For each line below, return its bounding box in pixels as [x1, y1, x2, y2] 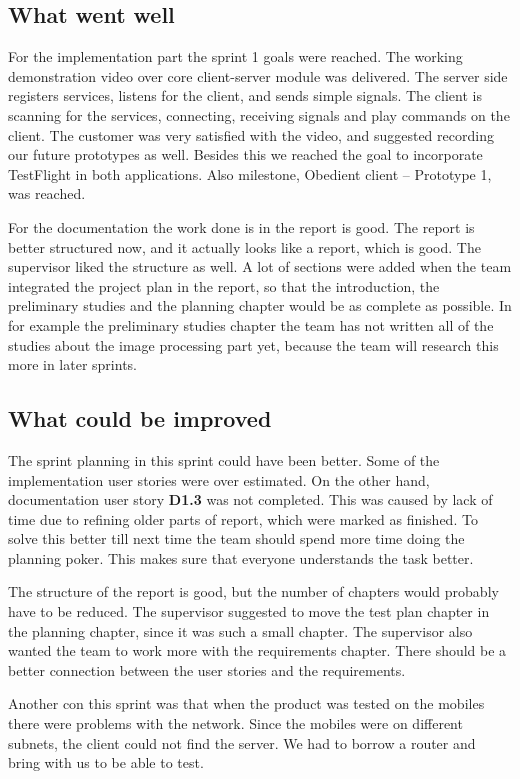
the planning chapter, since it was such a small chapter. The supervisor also [8, 620, 473, 641]
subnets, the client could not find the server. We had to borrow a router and [8, 732, 476, 753]
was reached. [8, 183, 86, 204]
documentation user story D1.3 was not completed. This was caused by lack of [8, 489, 493, 510]
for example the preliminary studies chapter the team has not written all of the [8, 314, 494, 335]
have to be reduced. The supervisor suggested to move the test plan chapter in [8, 601, 490, 622]
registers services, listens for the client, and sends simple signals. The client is [8, 85, 482, 106]
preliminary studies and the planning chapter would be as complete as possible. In [8, 295, 512, 316]
